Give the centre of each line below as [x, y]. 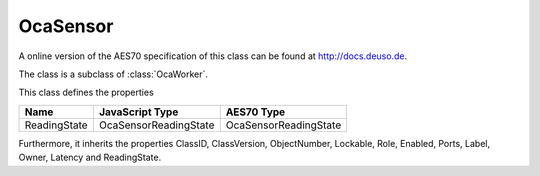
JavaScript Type [138, 112]
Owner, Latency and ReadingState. [90, 157]
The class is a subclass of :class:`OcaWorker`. [113, 74]
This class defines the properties [86, 92]
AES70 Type [255, 112]
